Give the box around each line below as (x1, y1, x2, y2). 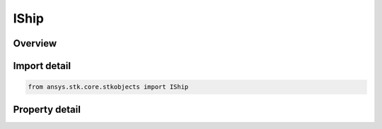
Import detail (13, 60, 71, 72)
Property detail (13, 103, 81, 116)
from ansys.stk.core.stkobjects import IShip (28, 83, 189, 91)
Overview (13, 37, 57, 49)
